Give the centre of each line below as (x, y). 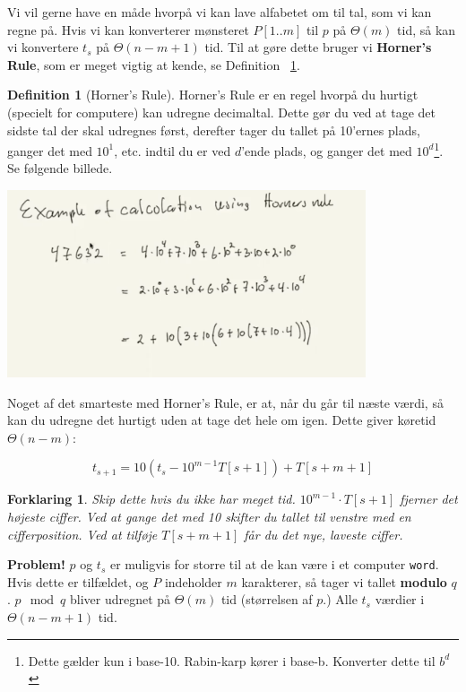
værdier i (400, 599)
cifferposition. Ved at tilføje (82, 534)
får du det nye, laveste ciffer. (324, 534)
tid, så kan (427, 29)
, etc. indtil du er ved (173, 150)
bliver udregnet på (121, 599)
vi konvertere (43, 47)
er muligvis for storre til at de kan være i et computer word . (274, 564)
